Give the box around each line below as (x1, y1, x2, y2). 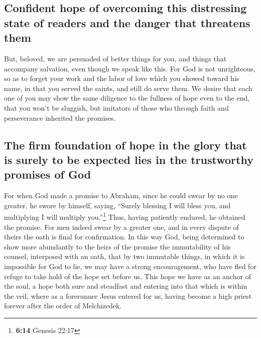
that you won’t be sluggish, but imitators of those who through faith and (4, 102, 229, 113)
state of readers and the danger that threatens (4, 15, 250, 30)
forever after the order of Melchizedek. (4, 300, 122, 311)
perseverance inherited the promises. (4, 112, 116, 123)
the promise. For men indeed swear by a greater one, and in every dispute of (4, 221, 239, 232)
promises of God (4, 166, 91, 182)
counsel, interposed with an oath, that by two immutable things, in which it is (4, 251, 245, 262)
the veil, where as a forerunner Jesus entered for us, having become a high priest (4, 290, 252, 301)
